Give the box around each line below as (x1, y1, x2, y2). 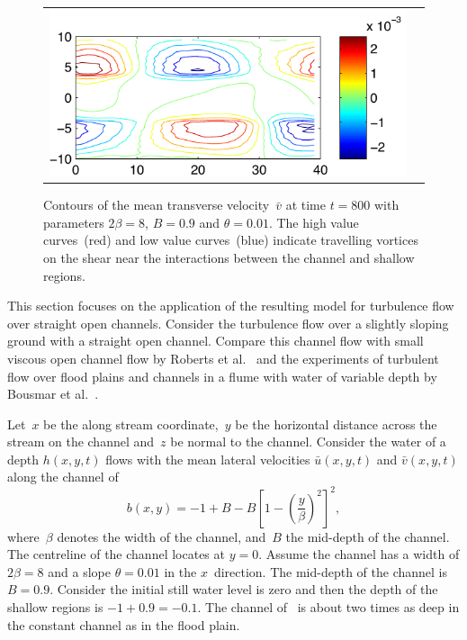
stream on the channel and (7, 432, 155, 451)
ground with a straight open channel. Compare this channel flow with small (7, 331, 424, 350)
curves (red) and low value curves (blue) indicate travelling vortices (43, 230, 418, 249)
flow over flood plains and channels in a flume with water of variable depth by (7, 366, 437, 385)
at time (285, 195, 326, 214)
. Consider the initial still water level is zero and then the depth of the (49, 580, 438, 599)
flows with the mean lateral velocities (105, 449, 310, 468)
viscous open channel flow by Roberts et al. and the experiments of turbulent (7, 348, 439, 367)
